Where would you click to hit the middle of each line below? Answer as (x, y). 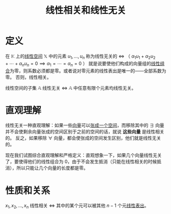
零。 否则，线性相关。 (28, 77)
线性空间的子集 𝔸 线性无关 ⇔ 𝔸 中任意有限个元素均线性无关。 (71, 88)
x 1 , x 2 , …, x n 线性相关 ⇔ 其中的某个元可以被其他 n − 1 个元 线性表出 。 (77, 206)
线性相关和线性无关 (86, 10)
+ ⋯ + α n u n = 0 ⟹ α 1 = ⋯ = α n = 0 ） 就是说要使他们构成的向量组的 (78, 64)
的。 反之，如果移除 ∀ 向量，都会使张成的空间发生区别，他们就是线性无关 (83, 138)
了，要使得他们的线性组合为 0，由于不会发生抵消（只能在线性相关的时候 (81, 162)
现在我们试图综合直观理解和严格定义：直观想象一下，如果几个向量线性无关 (83, 155)
